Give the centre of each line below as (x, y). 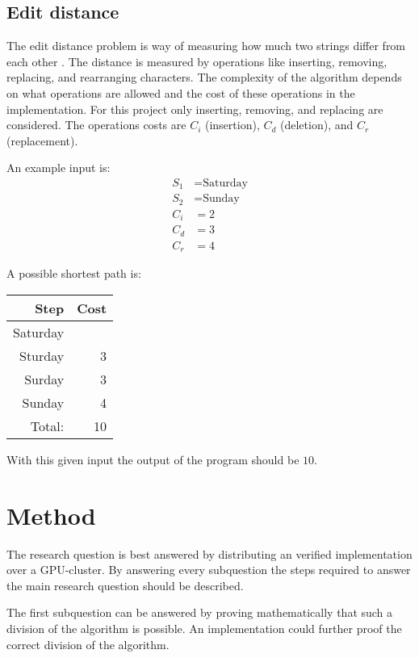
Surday (44, 379)
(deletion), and (317, 125)
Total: (47, 425)
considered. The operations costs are (96, 125)
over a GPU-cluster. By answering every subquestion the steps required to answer (209, 570)
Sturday (42, 355)
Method (51, 515)
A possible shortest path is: (74, 273)
